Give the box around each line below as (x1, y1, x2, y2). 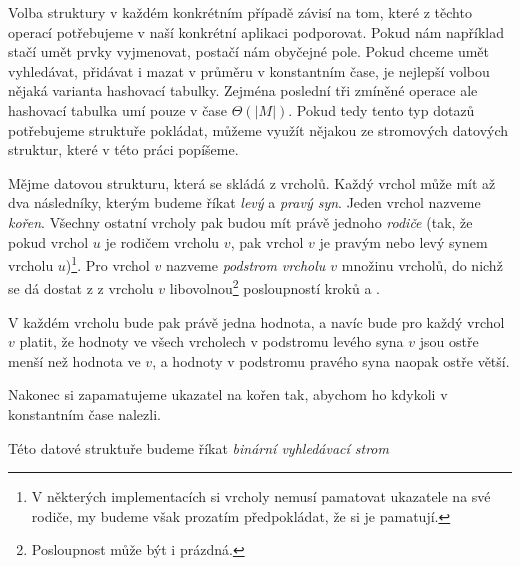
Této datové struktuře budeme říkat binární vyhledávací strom (8, 437, 389, 458)
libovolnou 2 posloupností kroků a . (169, 275, 381, 299)
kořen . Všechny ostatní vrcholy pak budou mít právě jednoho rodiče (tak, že (8, 211, 473, 232)
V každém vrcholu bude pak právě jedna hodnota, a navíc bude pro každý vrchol (8, 311, 505, 332)
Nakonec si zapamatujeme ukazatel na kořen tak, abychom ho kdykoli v (8, 384, 448, 405)
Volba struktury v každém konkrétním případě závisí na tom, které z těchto (8, 2, 472, 22)
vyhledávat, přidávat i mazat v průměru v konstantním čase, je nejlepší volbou (8, 60, 490, 81)
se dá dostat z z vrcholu (8, 278, 154, 299)
